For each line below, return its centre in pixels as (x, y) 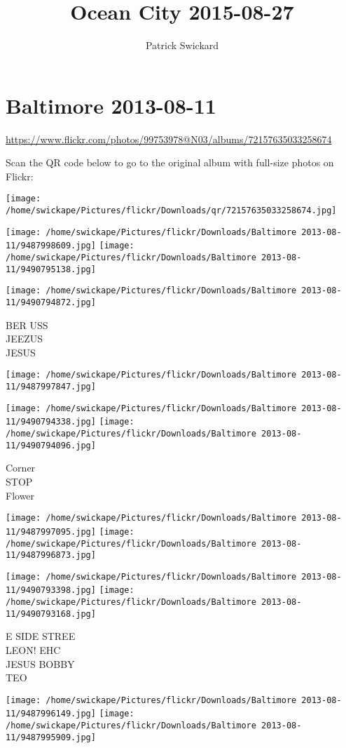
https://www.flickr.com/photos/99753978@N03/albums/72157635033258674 (169, 139)
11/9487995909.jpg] (51, 737)
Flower (20, 495)
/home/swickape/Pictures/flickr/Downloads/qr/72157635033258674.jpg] (171, 211)
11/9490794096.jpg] (51, 445)
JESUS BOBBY (40, 663)
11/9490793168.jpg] (51, 614)
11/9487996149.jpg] (51, 714)
